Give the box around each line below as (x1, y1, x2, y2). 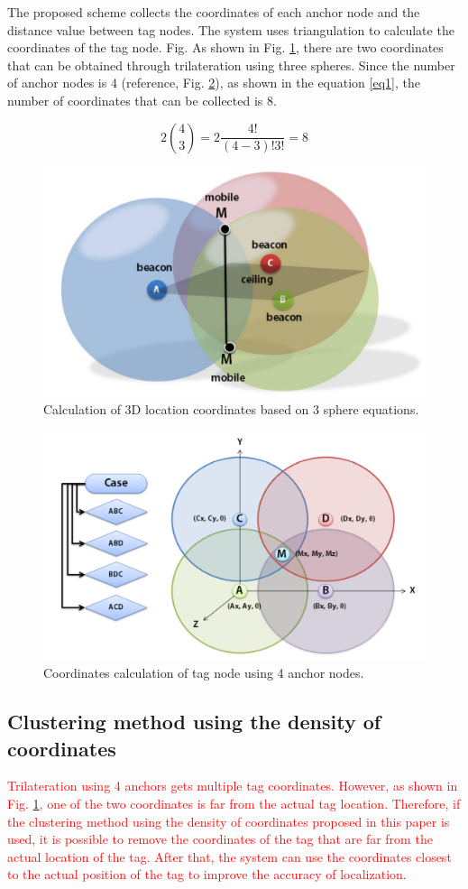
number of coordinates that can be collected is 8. (7, 90, 277, 109)
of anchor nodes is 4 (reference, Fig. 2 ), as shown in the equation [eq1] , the (7, 73, 420, 92)
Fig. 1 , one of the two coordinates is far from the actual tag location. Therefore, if (7, 794, 461, 812)
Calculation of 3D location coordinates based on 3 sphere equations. (43, 400, 419, 419)
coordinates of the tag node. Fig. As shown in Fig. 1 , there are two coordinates (7, 38, 444, 57)
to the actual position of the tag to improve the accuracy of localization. (7, 865, 407, 884)
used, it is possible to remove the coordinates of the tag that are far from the (7, 829, 433, 848)
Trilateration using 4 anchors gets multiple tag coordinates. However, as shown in (7, 776, 458, 795)
